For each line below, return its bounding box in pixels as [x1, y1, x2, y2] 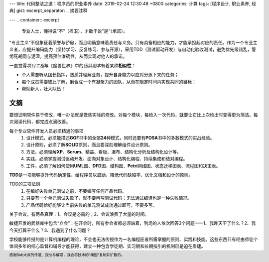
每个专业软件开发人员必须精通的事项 [9, 128, 84, 134]
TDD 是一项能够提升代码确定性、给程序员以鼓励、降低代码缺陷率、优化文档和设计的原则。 [9, 172, 193, 178]
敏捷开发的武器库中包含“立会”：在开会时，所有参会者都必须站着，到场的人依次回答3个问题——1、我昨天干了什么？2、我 [9, 220, 256, 226]
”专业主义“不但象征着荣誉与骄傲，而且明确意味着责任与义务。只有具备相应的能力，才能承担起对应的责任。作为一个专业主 [9, 39, 258, 45]
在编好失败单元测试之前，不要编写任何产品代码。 [26, 188, 127, 194]
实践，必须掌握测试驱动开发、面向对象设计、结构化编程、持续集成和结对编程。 [26, 156, 188, 162]
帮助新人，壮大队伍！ [21, 85, 66, 92]
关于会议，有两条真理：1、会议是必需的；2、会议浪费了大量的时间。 [9, 211, 149, 217]
